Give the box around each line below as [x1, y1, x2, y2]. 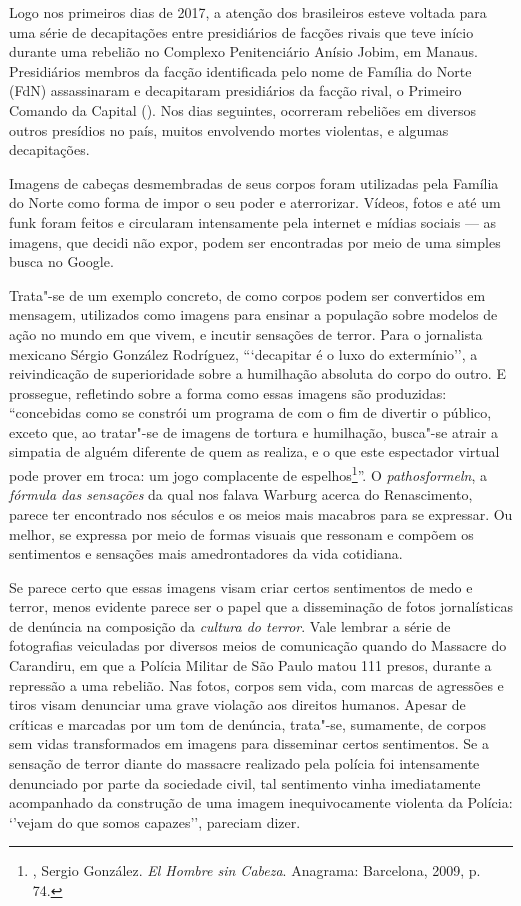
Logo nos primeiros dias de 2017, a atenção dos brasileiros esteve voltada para [9, 2, 487, 22]
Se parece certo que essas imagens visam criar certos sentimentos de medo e [9, 576, 473, 597]
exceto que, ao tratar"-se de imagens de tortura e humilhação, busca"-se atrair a [9, 421, 498, 442]
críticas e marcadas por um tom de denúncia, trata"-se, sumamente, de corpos [9, 713, 487, 734]
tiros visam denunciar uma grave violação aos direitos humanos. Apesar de [9, 694, 466, 715]
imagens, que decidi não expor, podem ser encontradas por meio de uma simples [9, 231, 501, 252]
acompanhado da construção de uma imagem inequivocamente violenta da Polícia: [9, 792, 513, 813]
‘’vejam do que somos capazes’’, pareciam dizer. [9, 811, 301, 832]
